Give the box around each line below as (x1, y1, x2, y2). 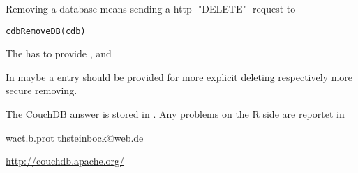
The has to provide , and (6, 46, 112, 61)
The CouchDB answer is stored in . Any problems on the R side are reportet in (6, 107, 345, 121)
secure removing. (6, 83, 77, 98)
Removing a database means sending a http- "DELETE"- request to (6, 1, 296, 15)
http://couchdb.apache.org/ (6, 153, 125, 168)
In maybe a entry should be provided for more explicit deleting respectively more (6, 69, 352, 84)
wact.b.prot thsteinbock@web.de (6, 130, 144, 144)
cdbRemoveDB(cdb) (6, 26, 86, 36)
